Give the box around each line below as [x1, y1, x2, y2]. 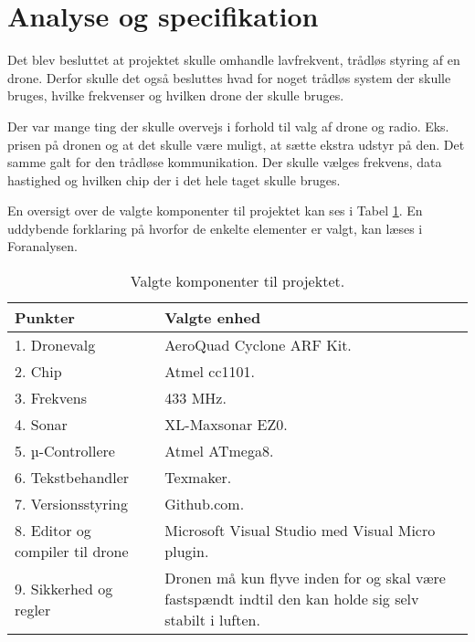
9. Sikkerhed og [15, 577, 113, 599]
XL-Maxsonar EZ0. [164, 414, 288, 436]
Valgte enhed [164, 307, 261, 329]
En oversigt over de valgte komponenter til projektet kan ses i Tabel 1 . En [7, 201, 423, 220]
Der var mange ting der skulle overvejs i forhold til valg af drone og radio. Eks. [7, 116, 449, 135]
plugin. [164, 541, 209, 563]
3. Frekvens [15, 387, 88, 409]
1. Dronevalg [15, 334, 96, 356]
